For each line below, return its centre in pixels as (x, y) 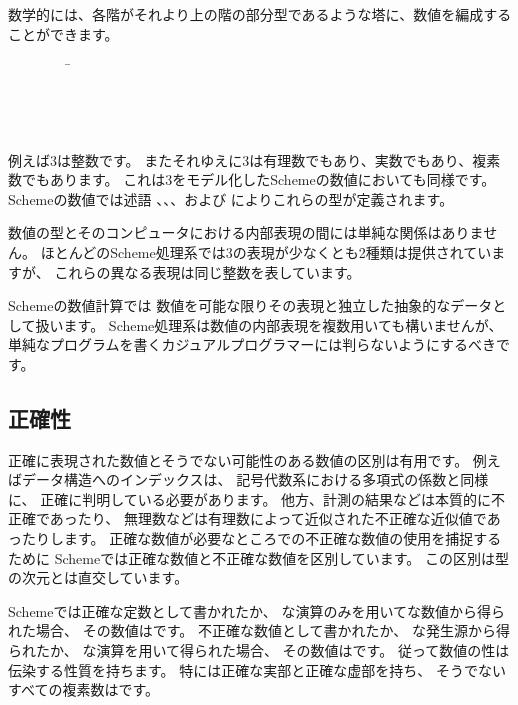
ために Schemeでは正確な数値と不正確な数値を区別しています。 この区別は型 (258, 557)
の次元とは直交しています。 (98, 577)
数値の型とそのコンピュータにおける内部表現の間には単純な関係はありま (246, 232)
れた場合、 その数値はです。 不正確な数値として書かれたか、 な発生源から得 (259, 630)
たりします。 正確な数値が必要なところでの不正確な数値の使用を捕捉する (261, 538)
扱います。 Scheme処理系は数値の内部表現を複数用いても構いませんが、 (269, 324)
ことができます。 (63, 33)
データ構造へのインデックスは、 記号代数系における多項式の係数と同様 (255, 479)
